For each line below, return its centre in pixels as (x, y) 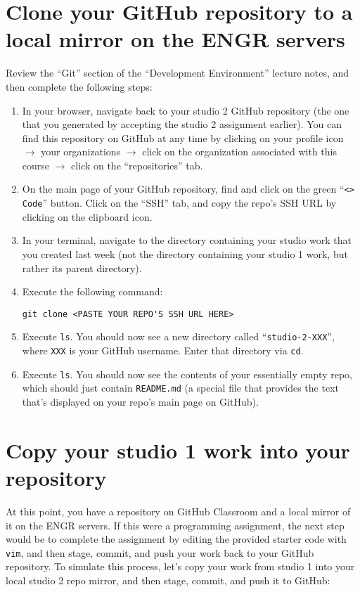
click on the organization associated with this (239, 152)
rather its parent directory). (82, 268)
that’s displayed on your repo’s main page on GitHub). (140, 402)
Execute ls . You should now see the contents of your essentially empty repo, (187, 374)
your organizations (81, 152)
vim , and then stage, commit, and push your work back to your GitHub (160, 552)
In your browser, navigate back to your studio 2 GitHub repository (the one (186, 110)
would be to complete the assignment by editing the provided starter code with (176, 539)
